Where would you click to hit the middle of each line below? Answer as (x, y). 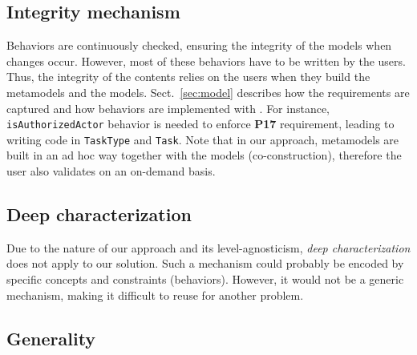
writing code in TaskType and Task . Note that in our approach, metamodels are (203, 139)
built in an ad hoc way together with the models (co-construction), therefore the (204, 155)
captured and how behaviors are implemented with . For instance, (168, 108)
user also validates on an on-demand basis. (111, 171)
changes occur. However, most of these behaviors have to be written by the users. (206, 61)
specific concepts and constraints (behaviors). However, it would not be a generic (205, 279)
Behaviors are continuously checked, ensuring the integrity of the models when (199, 45)
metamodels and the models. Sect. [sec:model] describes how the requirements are (208, 92)
